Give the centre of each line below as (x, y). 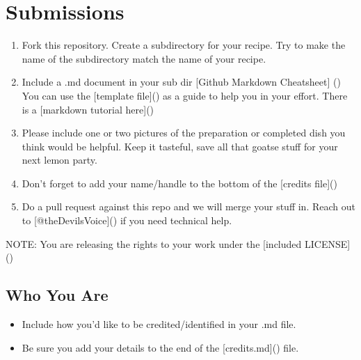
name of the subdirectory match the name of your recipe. (144, 58)
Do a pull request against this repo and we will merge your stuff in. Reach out (188, 206)
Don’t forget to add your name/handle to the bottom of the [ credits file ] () (179, 183)
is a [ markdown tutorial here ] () (88, 109)
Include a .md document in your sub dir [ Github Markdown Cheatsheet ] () (181, 82)
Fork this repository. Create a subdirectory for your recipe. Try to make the (184, 45)
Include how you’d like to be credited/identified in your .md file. (159, 324)
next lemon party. (59, 160)
